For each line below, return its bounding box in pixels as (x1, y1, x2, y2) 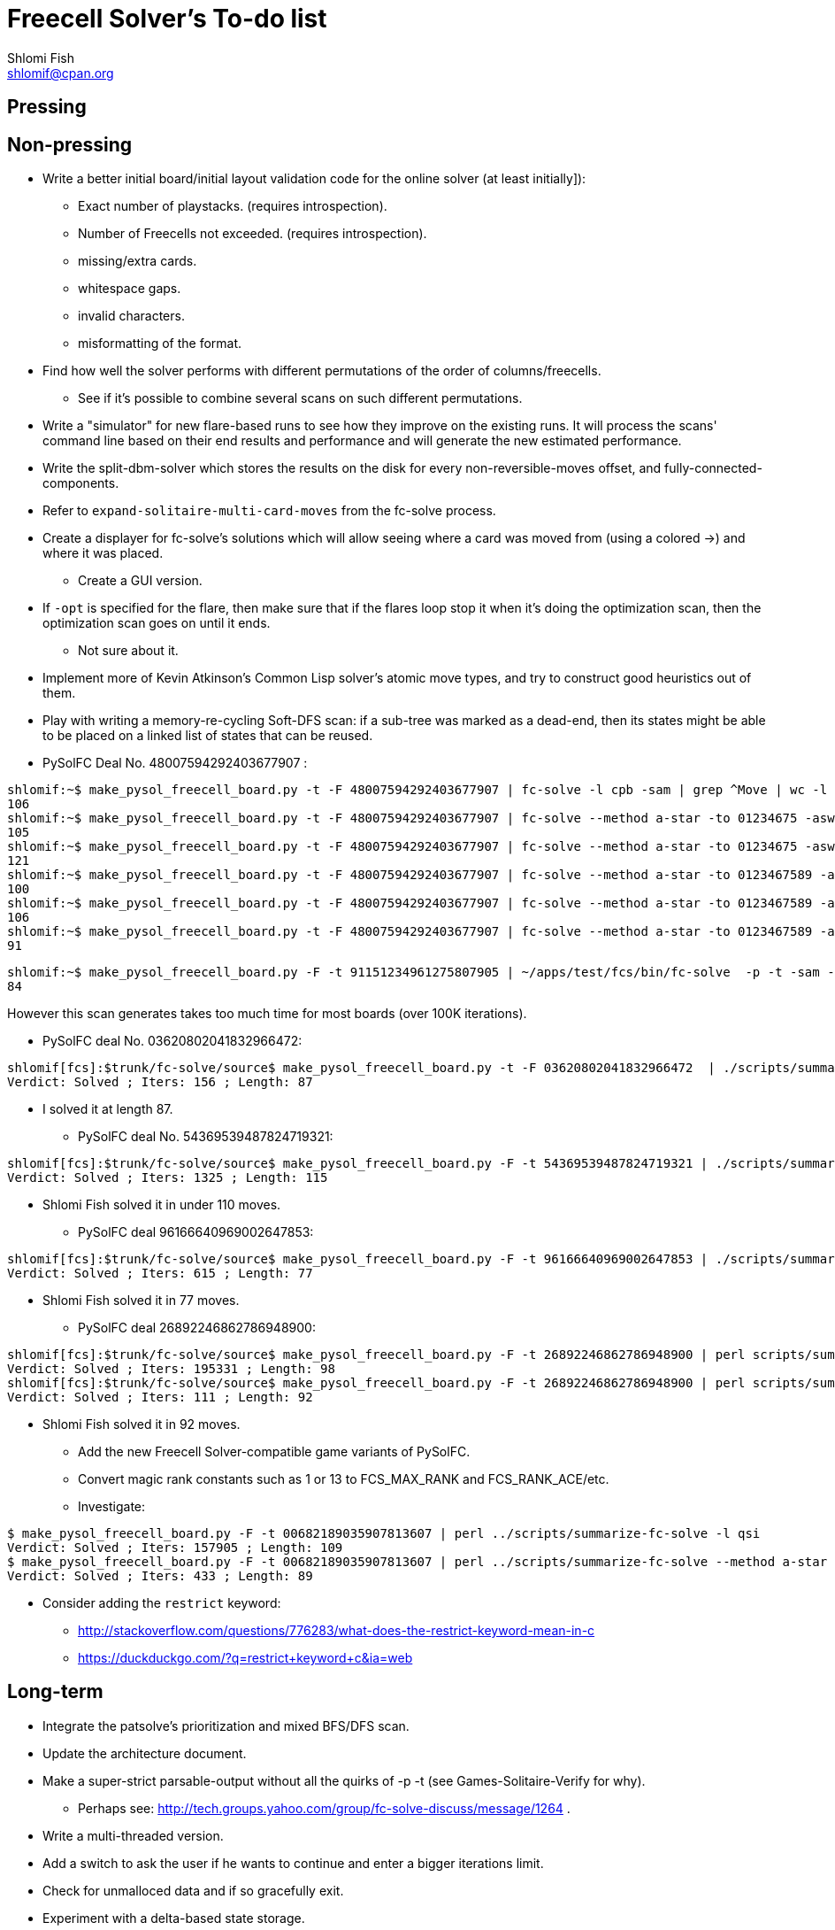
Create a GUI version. (78, 573, 203, 589)
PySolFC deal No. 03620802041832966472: (42, 1033, 303, 1049)
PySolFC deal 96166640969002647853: (78, 1224, 314, 1240)
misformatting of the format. (78, 336, 242, 351)
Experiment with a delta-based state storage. (42, 1910, 305, 1926)
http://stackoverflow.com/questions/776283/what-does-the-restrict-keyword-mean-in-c (78, 1623, 595, 1639)
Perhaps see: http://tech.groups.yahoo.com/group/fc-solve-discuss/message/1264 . (78, 1800, 571, 1816)
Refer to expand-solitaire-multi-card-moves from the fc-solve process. (42, 503, 496, 519)
